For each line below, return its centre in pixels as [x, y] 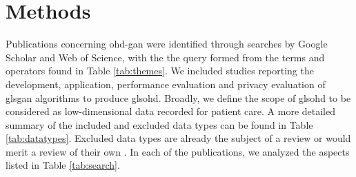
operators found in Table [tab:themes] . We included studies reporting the [160, 71]
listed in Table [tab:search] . [63, 165]
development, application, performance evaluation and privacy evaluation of [166, 84]
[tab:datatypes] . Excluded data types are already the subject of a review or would [178, 138]
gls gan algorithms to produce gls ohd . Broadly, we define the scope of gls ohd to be [178, 97]
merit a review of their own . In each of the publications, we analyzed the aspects [178, 151]
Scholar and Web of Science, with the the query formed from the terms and [165, 57]
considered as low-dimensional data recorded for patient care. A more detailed [171, 111]
